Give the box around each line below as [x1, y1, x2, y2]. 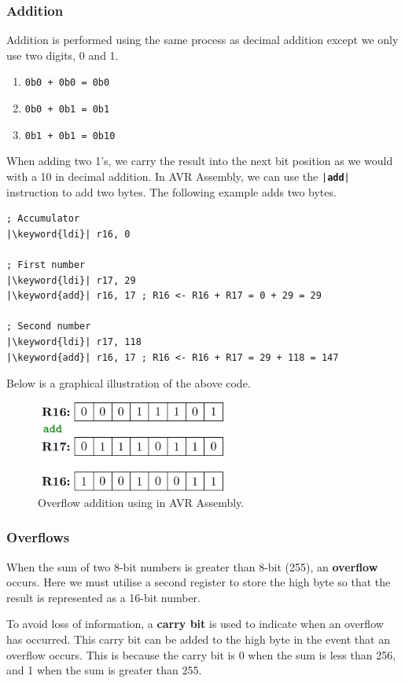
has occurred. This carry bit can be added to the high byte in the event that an [6, 630, 390, 647]
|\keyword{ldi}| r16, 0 [6, 228, 131, 240]
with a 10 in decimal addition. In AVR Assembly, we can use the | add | [6, 167, 350, 184]
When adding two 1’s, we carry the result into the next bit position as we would [6, 152, 393, 169]
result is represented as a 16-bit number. [6, 589, 201, 605]
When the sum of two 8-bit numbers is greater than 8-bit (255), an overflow [6, 558, 378, 575]
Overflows [6, 527, 70, 547]
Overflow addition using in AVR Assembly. [38, 494, 245, 510]
